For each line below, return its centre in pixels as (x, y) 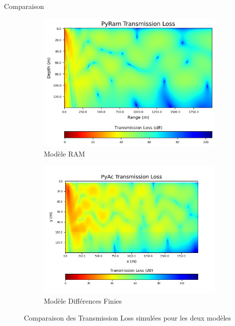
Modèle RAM (64, 153)
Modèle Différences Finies (83, 301)
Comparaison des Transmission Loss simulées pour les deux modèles (128, 317)
